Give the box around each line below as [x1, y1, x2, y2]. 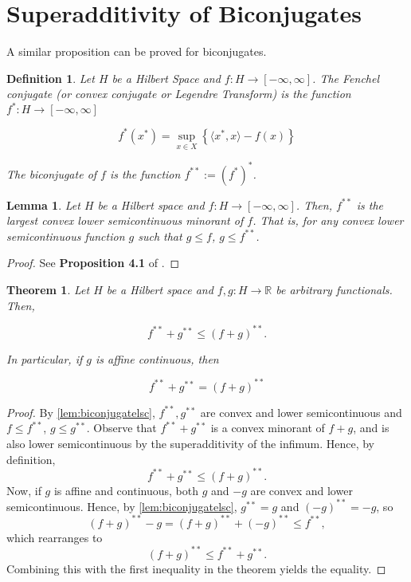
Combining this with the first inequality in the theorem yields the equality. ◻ [6, 560, 386, 576]
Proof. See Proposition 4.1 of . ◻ [6, 254, 180, 271]
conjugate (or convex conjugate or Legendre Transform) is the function [6, 85, 351, 102]
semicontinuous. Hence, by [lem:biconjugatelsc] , [6, 497, 237, 514]
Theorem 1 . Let [6, 281, 90, 297]
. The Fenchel [312, 69, 380, 86]
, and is [353, 419, 389, 436]
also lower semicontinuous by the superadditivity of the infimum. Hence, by [6, 435, 374, 451]
